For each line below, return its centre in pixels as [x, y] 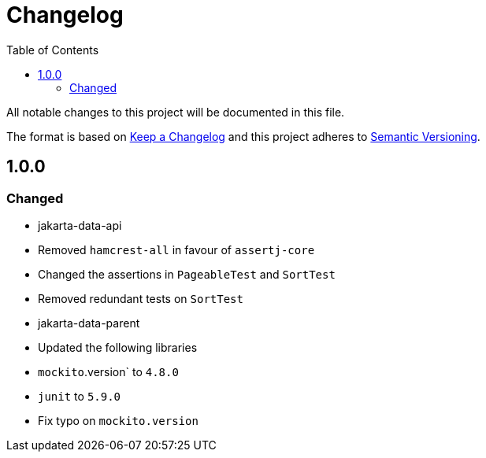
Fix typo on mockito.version [118, 420]
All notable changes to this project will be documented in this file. [176, 112]
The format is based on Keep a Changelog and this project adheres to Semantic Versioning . [243, 136]
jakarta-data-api [80, 225]
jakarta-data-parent [89, 323]
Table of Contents [53, 50]
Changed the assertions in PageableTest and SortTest [187, 274]
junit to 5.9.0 [80, 396]
